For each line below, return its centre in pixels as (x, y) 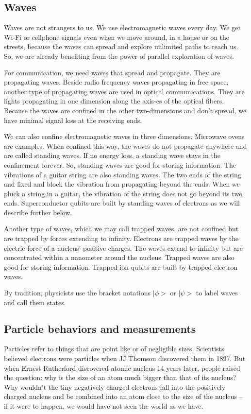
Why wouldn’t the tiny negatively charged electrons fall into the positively (115, 387)
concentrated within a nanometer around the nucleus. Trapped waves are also (119, 257)
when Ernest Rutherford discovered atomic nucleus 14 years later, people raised (122, 368)
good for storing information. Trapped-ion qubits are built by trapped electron (121, 267)
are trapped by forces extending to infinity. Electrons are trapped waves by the (121, 238)
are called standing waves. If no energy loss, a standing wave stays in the (112, 155)
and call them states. (35, 302)
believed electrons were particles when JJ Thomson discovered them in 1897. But (125, 358)
